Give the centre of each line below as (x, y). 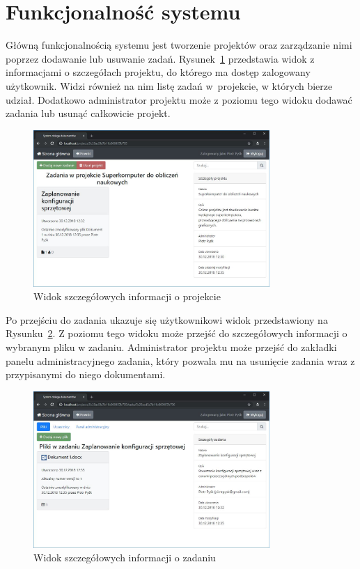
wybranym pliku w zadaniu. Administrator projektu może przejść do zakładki (171, 346)
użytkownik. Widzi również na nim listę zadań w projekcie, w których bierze (169, 85)
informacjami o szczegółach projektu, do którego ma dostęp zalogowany (158, 72)
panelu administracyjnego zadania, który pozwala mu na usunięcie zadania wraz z (180, 360)
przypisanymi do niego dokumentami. (86, 374)
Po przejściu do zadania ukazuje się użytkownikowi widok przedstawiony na (167, 319)
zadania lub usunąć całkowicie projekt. (88, 113)
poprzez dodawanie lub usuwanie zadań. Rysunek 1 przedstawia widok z (160, 58)
